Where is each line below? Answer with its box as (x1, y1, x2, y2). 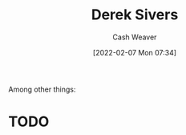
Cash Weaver (112, 32, 157, 42)
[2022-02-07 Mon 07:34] (92, 47, 177, 57)
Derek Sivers (91, 6, 179, 24)
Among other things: (8, 84, 76, 94)
